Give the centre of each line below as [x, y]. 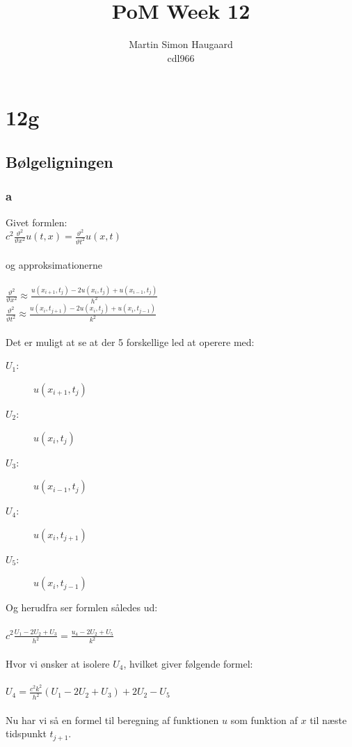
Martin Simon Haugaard [181, 44]
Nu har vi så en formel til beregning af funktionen [112, 720]
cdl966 [181, 57]
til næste [328, 720]
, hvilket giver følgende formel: [188, 664]
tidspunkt [26, 733]
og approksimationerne [54, 264]
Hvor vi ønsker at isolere [58, 664]
